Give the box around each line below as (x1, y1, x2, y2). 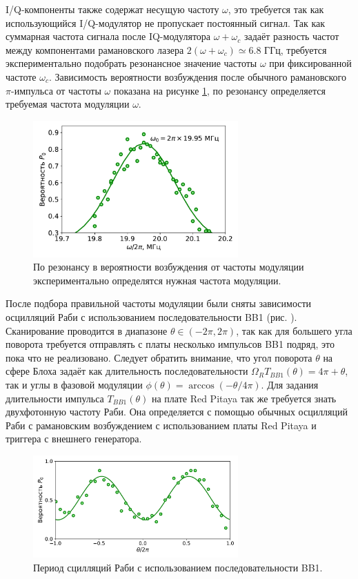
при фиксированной (269, 56, 352, 70)
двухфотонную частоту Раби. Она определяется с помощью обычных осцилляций (6, 404, 348, 419)
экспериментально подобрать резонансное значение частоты (6, 56, 257, 70)
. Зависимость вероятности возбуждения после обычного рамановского (48, 69, 346, 84)
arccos (188, 380, 215, 391)
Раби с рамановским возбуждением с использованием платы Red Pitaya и (6, 418, 317, 432)
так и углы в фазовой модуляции (6, 377, 143, 391)
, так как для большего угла (236, 323, 352, 337)
